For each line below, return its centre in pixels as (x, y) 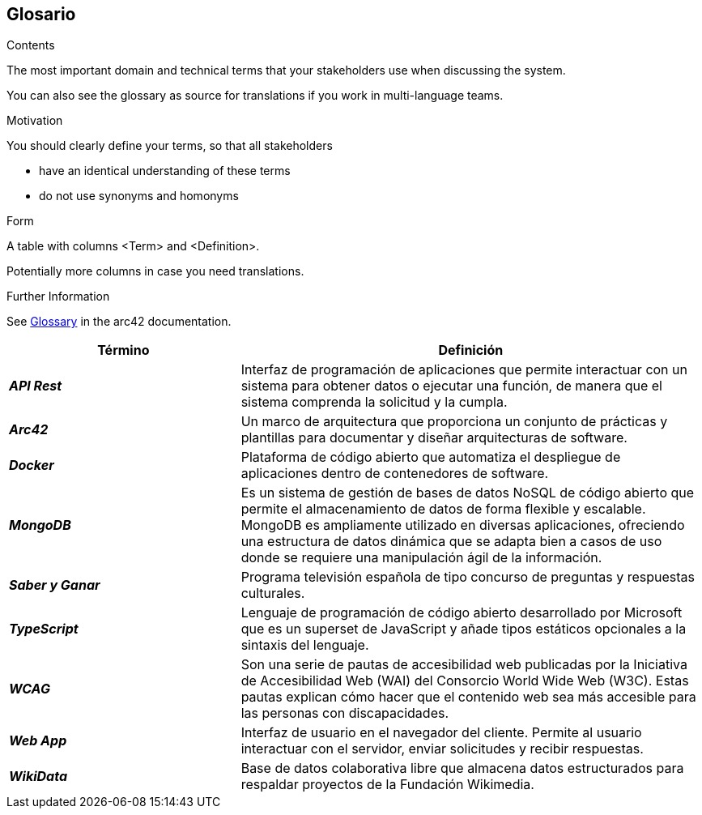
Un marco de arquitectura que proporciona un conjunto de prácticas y (454, 422)
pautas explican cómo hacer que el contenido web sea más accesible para (468, 697)
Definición (471, 350)
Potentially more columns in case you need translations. (155, 271)
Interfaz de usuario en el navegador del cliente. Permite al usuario (441, 733)
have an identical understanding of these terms (165, 171)
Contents (31, 45)
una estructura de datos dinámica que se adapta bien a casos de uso (451, 542)
